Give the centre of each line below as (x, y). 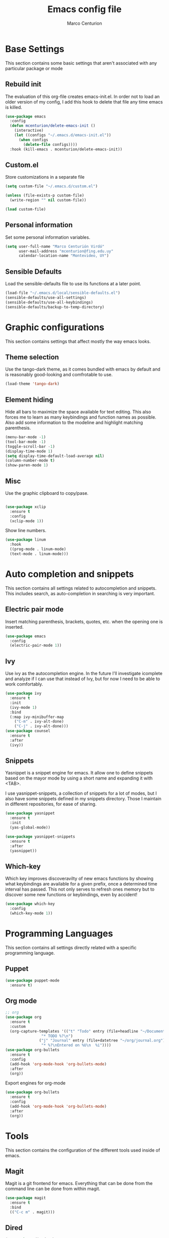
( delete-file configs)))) (51, 144)
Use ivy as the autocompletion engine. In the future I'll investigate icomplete (84, 674)
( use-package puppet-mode (32, 981)
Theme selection (32, 357)
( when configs (33, 140)
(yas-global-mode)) (30, 828)
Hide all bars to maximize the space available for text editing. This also (78, 412)
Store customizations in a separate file (45, 177)
